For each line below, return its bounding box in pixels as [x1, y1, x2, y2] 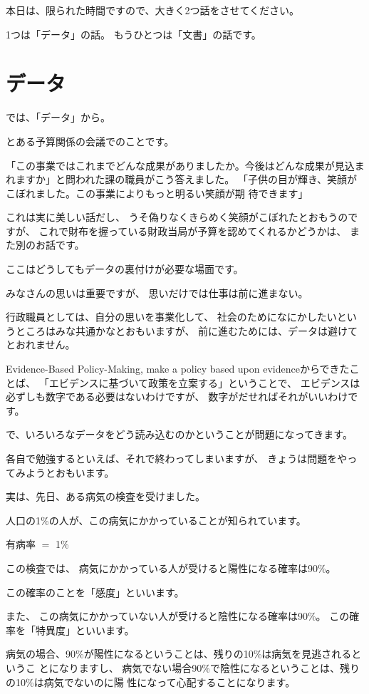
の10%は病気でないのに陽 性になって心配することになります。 [6, 674, 296, 689]
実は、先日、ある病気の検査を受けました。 [6, 489, 205, 504]
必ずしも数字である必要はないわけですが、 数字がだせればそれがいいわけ [6, 389, 348, 404]
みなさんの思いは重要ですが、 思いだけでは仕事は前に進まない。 [6, 285, 308, 300]
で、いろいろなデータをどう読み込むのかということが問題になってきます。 [6, 427, 353, 442]
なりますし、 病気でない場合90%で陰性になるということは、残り [58, 660, 360, 675]
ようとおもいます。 [25, 465, 115, 480]
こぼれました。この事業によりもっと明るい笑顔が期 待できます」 [6, 185, 308, 200]
